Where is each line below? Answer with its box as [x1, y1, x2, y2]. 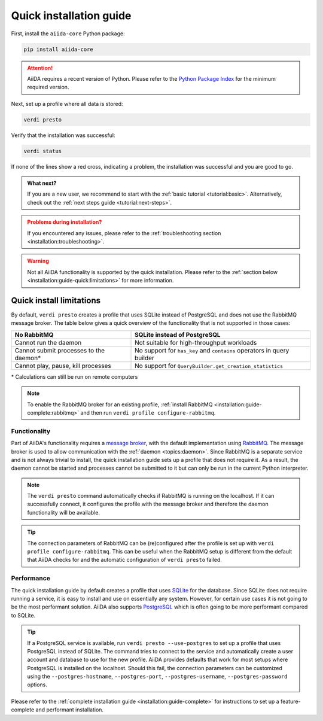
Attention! [27, 64, 53, 71]
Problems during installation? [27, 218, 102, 226]
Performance [11, 574, 51, 583]
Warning [27, 257, 49, 264]
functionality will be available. [27, 509, 100, 516]
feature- [280, 698, 301, 705]
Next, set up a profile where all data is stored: [11, 100, 123, 107]
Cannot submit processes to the [14, 346, 105, 354]
